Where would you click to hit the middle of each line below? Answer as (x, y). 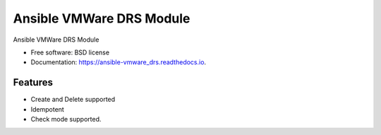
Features (33, 82)
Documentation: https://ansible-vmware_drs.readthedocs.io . (119, 62)
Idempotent (48, 109)
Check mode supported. (66, 119)
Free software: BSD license (70, 52)
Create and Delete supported (73, 100)
